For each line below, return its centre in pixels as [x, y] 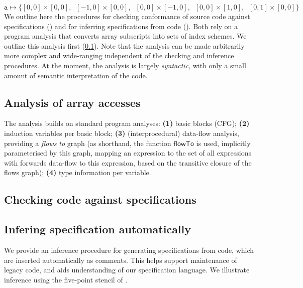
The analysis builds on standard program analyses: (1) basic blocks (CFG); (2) [127, 123]
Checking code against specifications [100, 199]
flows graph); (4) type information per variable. [78, 172]
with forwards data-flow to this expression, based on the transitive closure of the [128, 162]
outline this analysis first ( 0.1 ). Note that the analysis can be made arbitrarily [124, 45]
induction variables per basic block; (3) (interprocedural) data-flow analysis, [122, 133]
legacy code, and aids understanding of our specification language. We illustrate [127, 270]
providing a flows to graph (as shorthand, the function [88, 143]
